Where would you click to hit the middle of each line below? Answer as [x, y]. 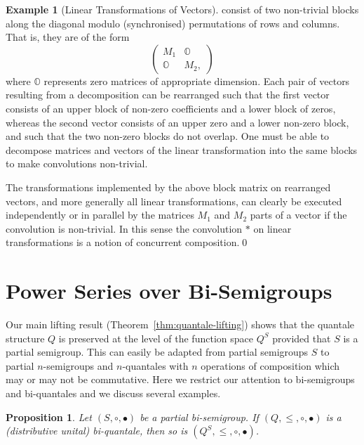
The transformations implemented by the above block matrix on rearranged [168, 187]
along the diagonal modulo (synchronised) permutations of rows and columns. [173, 23]
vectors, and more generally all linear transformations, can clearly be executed [174, 201]
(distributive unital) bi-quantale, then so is [97, 431]
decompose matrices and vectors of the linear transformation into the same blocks [182, 149]
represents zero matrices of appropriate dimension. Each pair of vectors [197, 80]
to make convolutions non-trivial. [77, 163]
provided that [302, 338]
